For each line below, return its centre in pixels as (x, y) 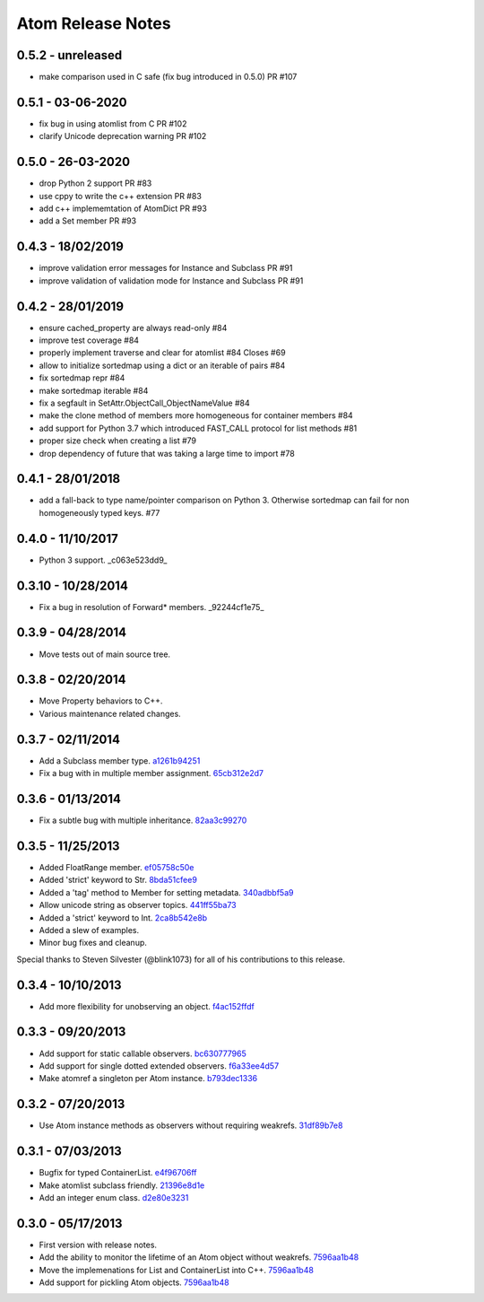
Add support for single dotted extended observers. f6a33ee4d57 (159, 1066)
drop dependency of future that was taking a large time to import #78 (167, 453)
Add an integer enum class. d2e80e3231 (114, 1197)
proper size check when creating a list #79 (118, 441)
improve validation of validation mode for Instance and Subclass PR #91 (171, 280)
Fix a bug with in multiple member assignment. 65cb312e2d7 (151, 773)
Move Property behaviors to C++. (101, 701)
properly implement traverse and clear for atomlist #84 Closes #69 (162, 353)
